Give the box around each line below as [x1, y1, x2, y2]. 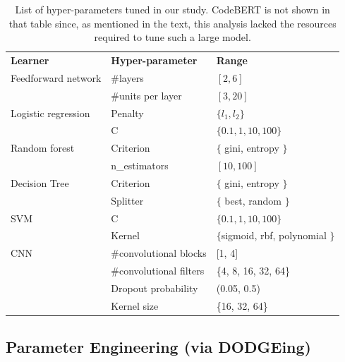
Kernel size [111, 298, 159, 313]
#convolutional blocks [111, 246, 207, 260]
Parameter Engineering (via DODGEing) [6, 336, 311, 358]
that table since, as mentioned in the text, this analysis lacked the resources [8, 16, 337, 30]
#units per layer [111, 88, 182, 102]
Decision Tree [11, 175, 69, 190]
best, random [224, 193, 282, 207]
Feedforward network [11, 70, 102, 85]
